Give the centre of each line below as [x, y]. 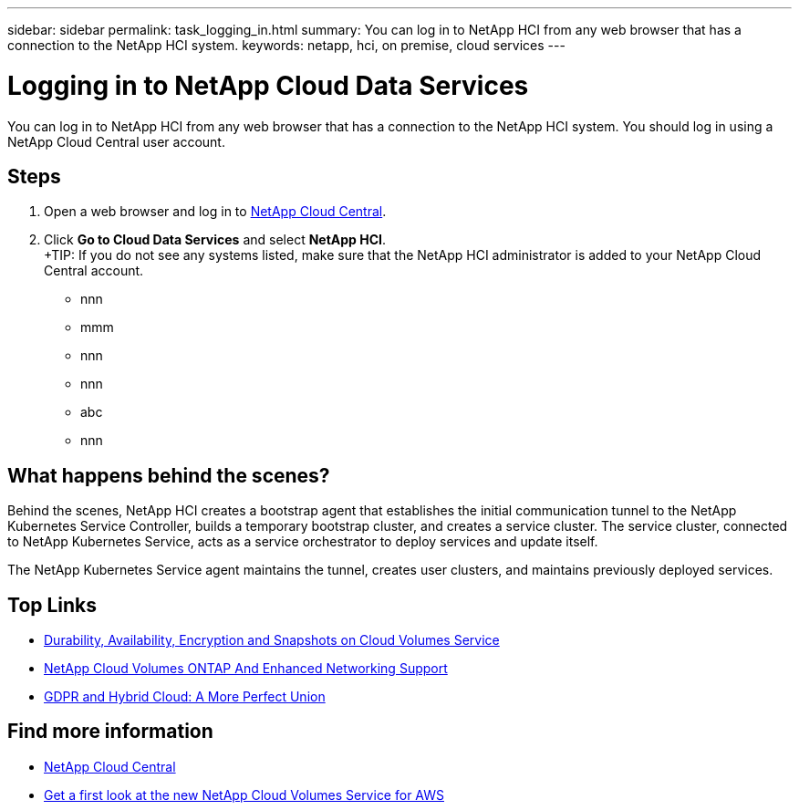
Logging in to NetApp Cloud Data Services [268, 85]
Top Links [52, 605]
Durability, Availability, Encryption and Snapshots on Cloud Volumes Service [272, 640]
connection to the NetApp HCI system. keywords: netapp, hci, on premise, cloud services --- [286, 45]
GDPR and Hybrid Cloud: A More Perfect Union [185, 697]
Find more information [110, 732]
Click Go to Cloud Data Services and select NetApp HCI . [215, 240]
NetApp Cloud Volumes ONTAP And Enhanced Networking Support [246, 669]
